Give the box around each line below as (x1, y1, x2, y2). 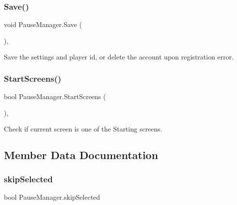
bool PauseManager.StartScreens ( (4, 91, 106, 102)
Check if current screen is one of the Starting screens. (4, 124, 162, 134)
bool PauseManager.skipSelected (4, 192, 100, 202)
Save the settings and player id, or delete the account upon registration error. (4, 52, 234, 62)
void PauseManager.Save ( (4, 19, 82, 29)
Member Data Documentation (4, 147, 158, 162)
